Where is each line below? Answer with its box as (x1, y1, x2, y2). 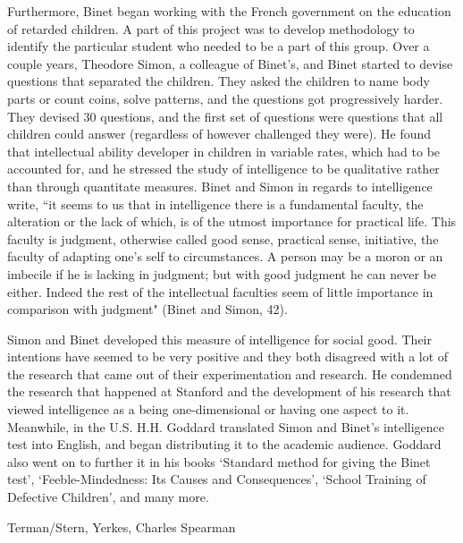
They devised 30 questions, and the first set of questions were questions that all (7, 106, 443, 125)
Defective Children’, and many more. (7, 488, 209, 506)
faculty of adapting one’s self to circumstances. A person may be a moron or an (7, 247, 443, 266)
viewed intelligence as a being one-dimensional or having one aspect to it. (7, 400, 409, 419)
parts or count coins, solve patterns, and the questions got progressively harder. (7, 89, 443, 107)
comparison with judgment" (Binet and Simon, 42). (7, 300, 288, 318)
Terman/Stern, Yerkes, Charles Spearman (7, 517, 236, 536)
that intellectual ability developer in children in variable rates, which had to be (7, 141, 441, 160)
